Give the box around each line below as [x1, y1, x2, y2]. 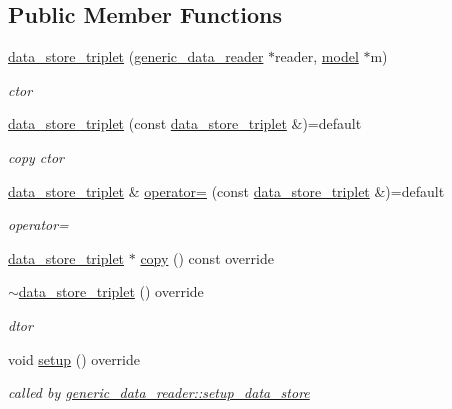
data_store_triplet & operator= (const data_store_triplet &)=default [8, 180, 445, 201]
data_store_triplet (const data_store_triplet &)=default [8, 113, 362, 134]
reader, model [275, 46, 359, 67]
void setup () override [8, 348, 141, 369]
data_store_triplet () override [18, 281, 204, 302]
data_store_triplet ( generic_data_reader [8, 46, 264, 67]
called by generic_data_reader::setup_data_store [8, 382, 310, 403]
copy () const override [140, 247, 274, 268]
